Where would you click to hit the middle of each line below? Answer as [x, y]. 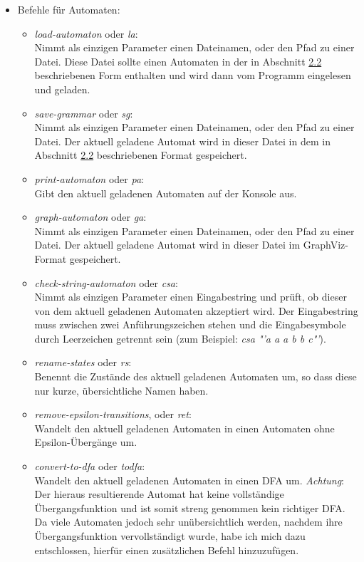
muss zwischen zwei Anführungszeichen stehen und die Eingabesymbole [190, 324]
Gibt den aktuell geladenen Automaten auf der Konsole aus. [166, 193]
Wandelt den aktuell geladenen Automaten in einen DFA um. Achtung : [189, 480]
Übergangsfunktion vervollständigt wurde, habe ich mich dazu [170, 536]
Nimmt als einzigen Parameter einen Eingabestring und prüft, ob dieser [191, 297]
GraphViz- [326, 245]
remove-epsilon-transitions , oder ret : [113, 414]
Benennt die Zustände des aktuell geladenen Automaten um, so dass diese [196, 376]
